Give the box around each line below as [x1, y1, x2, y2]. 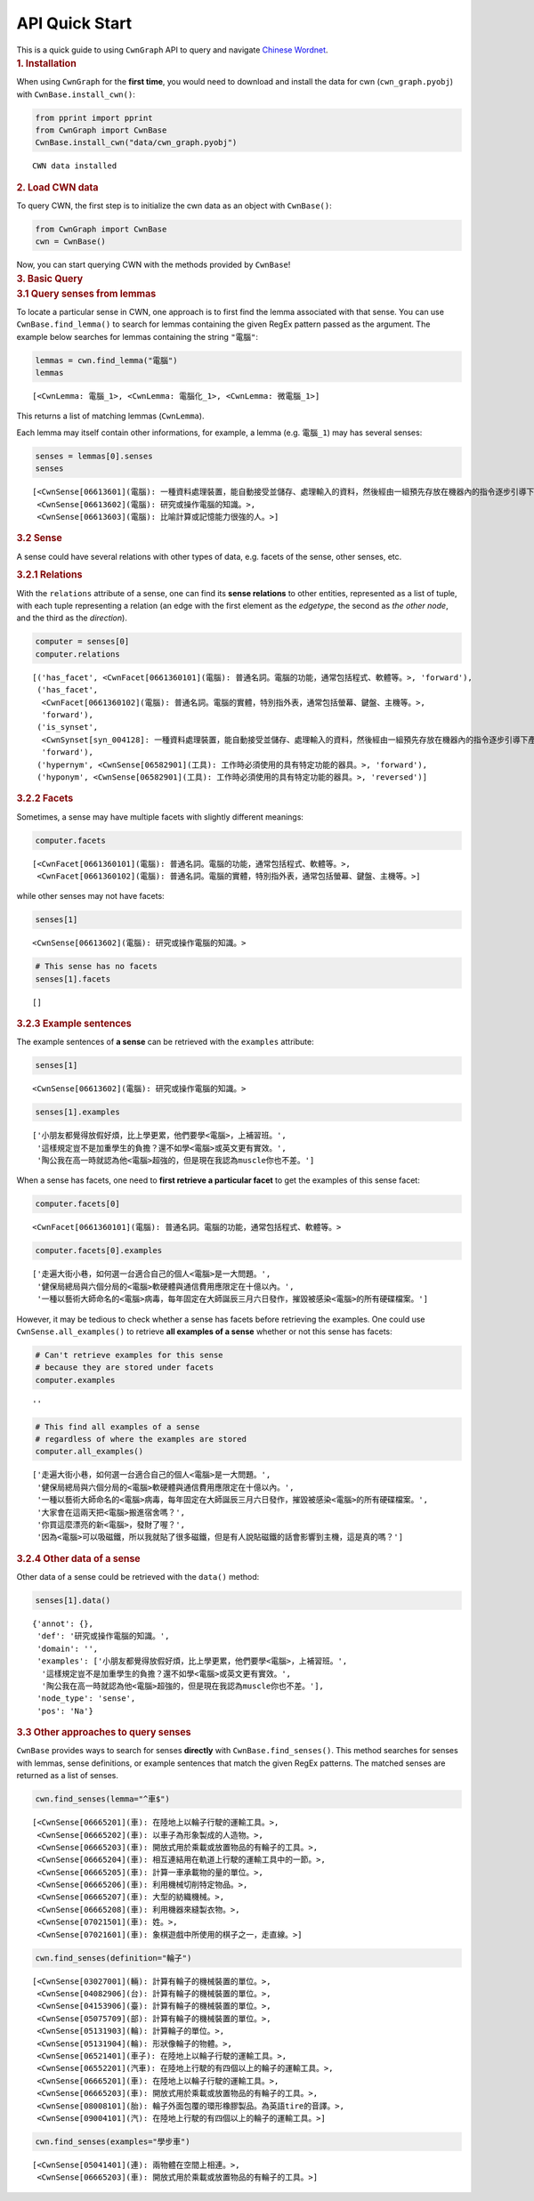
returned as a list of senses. [16, 1770, 119, 1781]
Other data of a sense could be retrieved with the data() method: [16, 1572, 260, 1582]
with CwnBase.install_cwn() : [16, 89, 135, 100]
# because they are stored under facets [35, 1363, 214, 1372]
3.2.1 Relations [16, 569, 83, 581]
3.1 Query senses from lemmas [16, 287, 157, 300]
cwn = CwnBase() [35, 237, 107, 247]
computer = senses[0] [35, 636, 130, 647]
